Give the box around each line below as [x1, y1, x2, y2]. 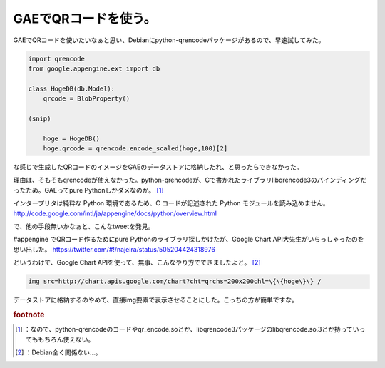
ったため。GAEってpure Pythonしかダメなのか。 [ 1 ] [13, 185, 164, 194]
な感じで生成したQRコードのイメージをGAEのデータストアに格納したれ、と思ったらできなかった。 [13, 163, 303, 171]
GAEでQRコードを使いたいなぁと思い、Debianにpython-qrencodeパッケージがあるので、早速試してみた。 [13, 36, 325, 44]
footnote [13, 310, 45, 320]
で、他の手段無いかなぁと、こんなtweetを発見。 [13, 222, 155, 230]
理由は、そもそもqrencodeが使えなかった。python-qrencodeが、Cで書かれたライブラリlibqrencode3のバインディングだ [13, 175, 367, 185]
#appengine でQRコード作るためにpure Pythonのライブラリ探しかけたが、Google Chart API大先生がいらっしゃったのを [13, 235, 364, 244]
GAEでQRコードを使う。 [13, 11, 157, 26]
